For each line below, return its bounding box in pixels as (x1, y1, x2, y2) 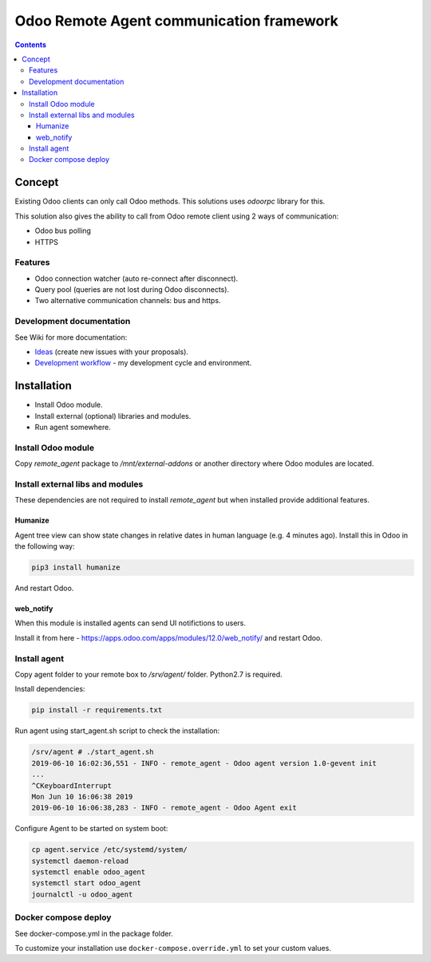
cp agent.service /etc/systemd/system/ (31, 846, 188, 854)
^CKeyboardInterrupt (31, 781, 112, 790)
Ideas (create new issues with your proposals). (34, 347, 189, 357)
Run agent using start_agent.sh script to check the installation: (14, 726, 220, 735)
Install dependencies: (14, 684, 85, 694)
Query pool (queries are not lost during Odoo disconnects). (34, 285, 230, 294)
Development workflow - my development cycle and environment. (34, 358, 252, 368)
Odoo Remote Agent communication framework (14, 12, 339, 30)
